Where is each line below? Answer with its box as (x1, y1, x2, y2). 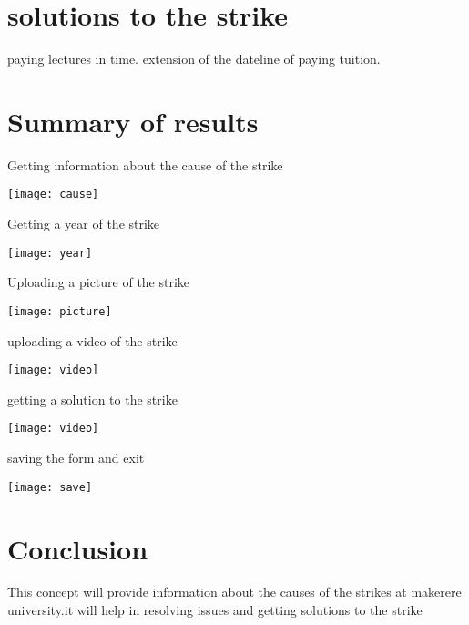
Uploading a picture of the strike (7, 272, 190, 292)
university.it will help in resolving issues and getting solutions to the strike (7, 600, 423, 620)
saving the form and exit (7, 448, 145, 467)
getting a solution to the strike (7, 389, 178, 408)
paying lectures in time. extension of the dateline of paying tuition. (7, 49, 381, 68)
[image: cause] (7, 188, 99, 201)
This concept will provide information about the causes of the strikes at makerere (7, 582, 462, 601)
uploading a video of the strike (7, 331, 178, 350)
